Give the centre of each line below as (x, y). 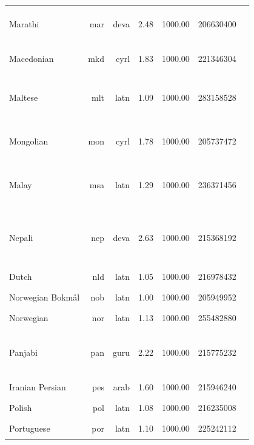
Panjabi (23, 352)
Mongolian (29, 141)
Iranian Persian (38, 386)
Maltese (24, 97)
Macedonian (32, 59)
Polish (21, 408)
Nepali (21, 237)
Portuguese (30, 428)
